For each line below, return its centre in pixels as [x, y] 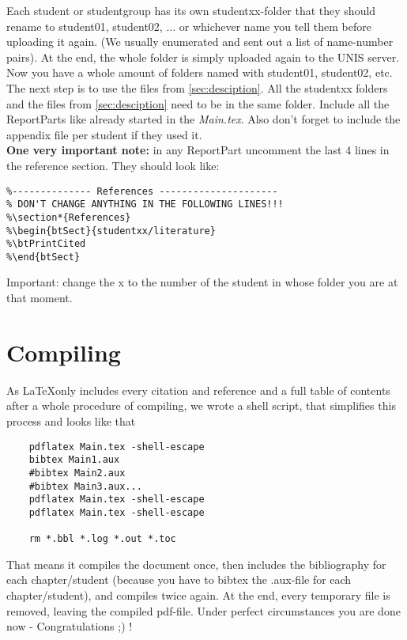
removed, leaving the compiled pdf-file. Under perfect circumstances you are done [203, 610]
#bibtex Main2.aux [77, 473]
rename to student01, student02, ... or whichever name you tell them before [189, 26]
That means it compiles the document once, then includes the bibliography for [196, 564]
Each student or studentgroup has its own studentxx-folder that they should [191, 10]
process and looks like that [71, 420]
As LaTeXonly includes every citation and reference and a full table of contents [198, 390]
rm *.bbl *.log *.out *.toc [102, 539]
